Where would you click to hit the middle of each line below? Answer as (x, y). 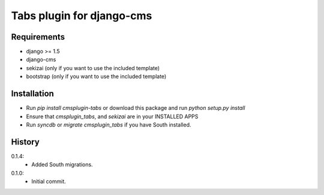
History (25, 142)
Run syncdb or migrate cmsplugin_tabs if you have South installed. (109, 124)
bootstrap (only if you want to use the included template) (96, 76)
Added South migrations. (62, 164)
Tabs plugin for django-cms (82, 16)
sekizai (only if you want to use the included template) (93, 68)
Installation (32, 94)
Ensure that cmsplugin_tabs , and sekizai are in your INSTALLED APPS (112, 116)
